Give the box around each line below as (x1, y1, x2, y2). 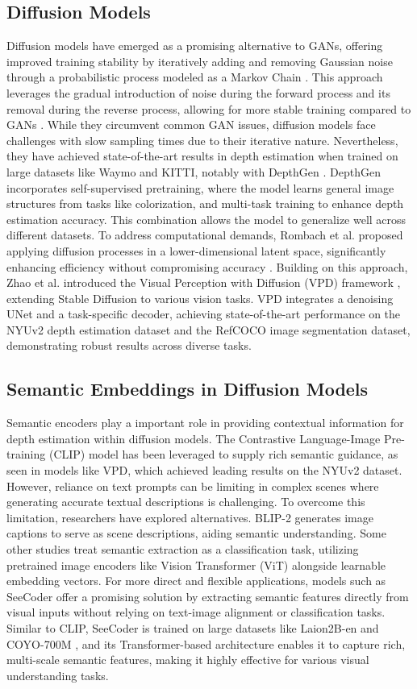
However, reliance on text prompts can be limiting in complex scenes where (6, 477, 379, 494)
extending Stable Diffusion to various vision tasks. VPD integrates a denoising (6, 289, 394, 306)
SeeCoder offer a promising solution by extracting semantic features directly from (6, 587, 409, 604)
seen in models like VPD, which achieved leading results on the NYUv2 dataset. (6, 462, 402, 479)
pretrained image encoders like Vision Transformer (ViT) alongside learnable (6, 556, 386, 573)
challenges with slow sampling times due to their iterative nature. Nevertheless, (6, 131, 398, 148)
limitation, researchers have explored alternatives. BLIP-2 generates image (6, 508, 373, 525)
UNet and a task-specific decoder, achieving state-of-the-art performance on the (6, 305, 401, 322)
